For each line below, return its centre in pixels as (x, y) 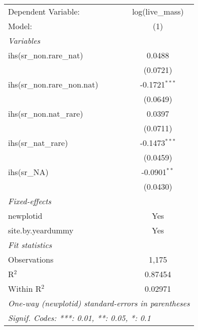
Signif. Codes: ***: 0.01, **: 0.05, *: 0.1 (79, 318)
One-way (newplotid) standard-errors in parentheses (99, 303)
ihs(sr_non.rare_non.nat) (53, 84)
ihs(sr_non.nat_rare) (46, 113)
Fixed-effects (30, 201)
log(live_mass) (158, 11)
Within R (25, 288)
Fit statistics (30, 245)
